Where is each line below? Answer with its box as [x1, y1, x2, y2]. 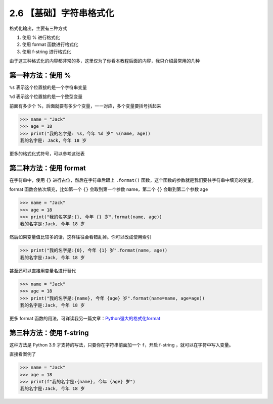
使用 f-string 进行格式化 [22, 48, 71, 55]
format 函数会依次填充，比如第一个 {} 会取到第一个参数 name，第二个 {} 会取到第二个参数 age [9, 186, 208, 192]
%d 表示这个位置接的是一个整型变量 [9, 93, 83, 99]
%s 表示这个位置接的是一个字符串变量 [9, 84, 87, 90]
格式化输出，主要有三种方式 [9, 25, 67, 31]
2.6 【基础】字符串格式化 [9, 8, 114, 19]
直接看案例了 [9, 351, 36, 357]
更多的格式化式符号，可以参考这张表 [9, 150, 85, 157]
